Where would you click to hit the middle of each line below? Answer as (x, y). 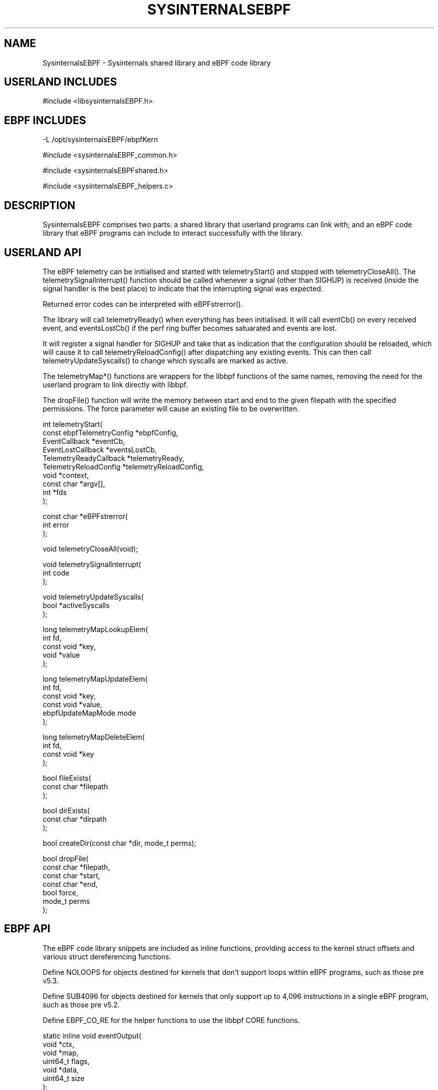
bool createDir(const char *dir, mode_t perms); (119, 843)
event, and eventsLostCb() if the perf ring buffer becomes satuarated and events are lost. (190, 328)
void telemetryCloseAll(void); (90, 549)
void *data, (61, 1069)
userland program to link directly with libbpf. (115, 384)
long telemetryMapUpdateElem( (95, 679)
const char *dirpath (75, 819)
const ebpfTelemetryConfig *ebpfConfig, (110, 432)
